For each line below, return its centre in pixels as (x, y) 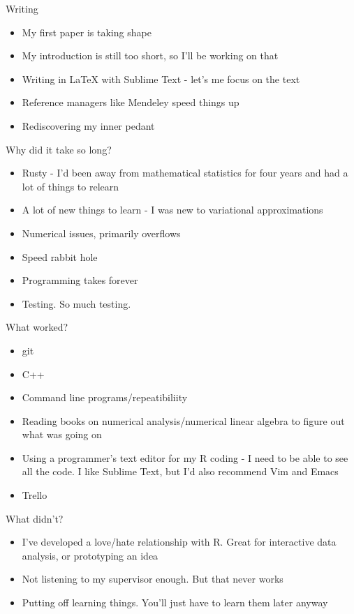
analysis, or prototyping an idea (90, 555)
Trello (35, 495)
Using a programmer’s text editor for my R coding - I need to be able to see (185, 457)
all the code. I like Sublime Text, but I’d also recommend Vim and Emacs (180, 471)
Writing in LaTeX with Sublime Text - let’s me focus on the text (161, 78)
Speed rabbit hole (60, 256)
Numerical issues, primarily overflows (101, 233)
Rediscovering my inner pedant (88, 125)
